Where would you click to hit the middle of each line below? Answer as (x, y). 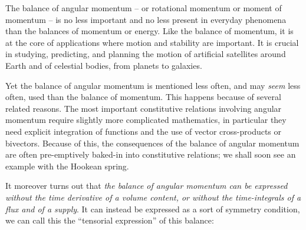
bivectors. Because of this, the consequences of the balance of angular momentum (152, 143)
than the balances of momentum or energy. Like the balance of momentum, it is (149, 31)
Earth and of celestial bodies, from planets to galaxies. (104, 65)
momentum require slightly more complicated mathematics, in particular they (146, 120)
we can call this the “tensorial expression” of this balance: (110, 220)
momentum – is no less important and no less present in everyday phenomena (146, 19)
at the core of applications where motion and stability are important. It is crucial (152, 42)
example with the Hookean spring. (67, 166)
